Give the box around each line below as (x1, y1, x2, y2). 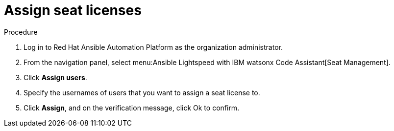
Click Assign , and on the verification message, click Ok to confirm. (24, 103, 240, 112)
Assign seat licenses (4, 2, 142, 19)
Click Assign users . (24, 73, 87, 82)
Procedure (4, 27, 38, 36)
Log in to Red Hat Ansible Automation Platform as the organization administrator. (24, 43, 283, 51)
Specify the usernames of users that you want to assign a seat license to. (24, 88, 260, 97)
